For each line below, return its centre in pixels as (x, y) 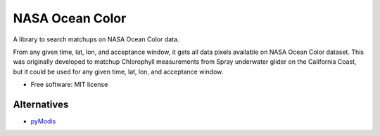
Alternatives (41, 104)
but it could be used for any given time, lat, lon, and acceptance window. (118, 72)
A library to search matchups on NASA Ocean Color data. (96, 39)
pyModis (43, 121)
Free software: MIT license (69, 85)
